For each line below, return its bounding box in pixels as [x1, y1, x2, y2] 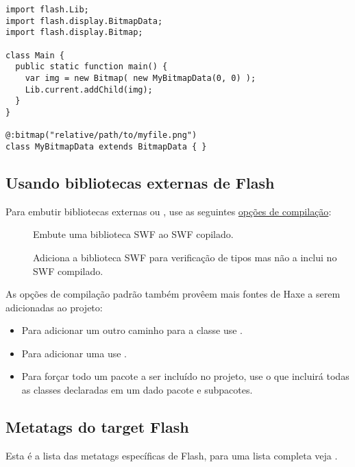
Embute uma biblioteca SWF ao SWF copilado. [33, 227, 234, 241]
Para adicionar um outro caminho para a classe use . [21, 323, 243, 337]
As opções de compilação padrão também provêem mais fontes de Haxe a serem [5, 287, 341, 301]
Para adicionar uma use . [21, 346, 127, 360]
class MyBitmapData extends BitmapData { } [5, 141, 207, 152]
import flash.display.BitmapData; [5, 16, 163, 26]
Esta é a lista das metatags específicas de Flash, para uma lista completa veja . [5, 448, 338, 462]
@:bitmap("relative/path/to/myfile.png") [5, 130, 197, 141]
